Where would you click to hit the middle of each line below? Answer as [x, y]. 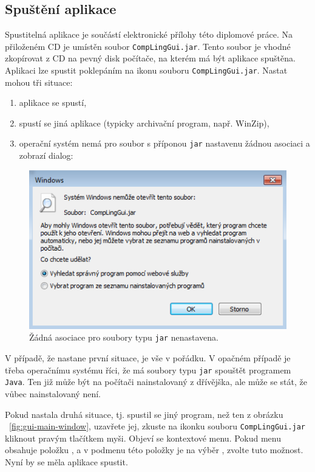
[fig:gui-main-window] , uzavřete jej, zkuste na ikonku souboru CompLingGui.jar [157, 426]
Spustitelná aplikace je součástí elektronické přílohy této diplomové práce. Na [149, 34]
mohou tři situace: [39, 82]
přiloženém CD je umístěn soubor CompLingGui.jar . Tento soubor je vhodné [148, 46]
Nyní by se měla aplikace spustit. [66, 462]
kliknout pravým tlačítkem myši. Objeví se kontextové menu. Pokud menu [143, 438]
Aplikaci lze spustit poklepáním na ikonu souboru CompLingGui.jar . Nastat [146, 70]
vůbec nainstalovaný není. [53, 394]
